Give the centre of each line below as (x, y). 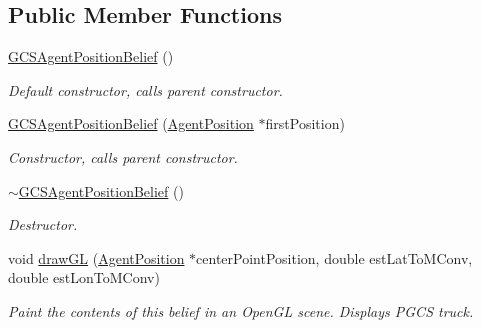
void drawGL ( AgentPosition (96, 257)
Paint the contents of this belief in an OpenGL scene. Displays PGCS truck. (241, 310)
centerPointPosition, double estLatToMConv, (334, 257)
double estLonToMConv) (84, 277)
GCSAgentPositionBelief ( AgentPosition (131, 123)
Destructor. (43, 224)
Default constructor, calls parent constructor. (145, 89)
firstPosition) (305, 123)
